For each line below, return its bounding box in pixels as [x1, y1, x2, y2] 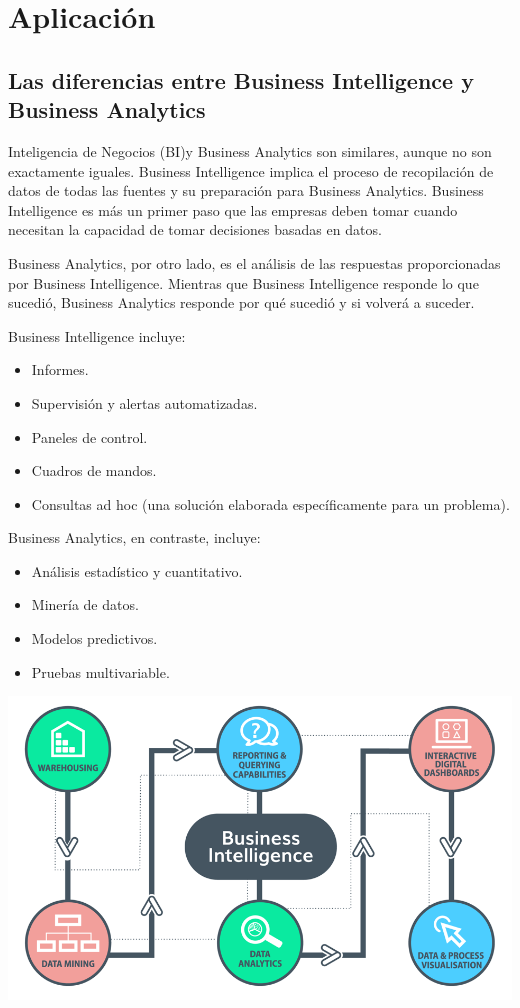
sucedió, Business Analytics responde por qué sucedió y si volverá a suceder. [8, 292, 475, 313]
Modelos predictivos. [31, 628, 158, 649]
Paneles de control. [31, 426, 148, 447]
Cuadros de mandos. [31, 460, 157, 481]
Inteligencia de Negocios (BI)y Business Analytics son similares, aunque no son [8, 140, 492, 161]
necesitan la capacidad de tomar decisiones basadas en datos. [8, 219, 382, 240]
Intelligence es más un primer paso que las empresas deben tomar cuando [8, 199, 458, 220]
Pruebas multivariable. [31, 661, 170, 682]
